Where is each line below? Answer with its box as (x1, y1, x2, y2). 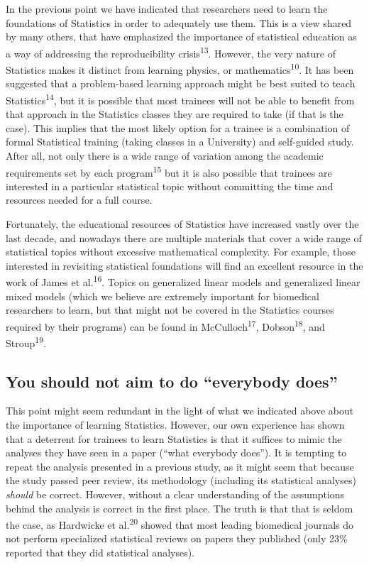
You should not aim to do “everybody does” (6, 370, 338, 392)
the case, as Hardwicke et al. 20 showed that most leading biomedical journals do (6, 515, 354, 532)
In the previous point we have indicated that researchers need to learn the (6, 1, 328, 16)
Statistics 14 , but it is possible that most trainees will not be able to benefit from (6, 90, 355, 107)
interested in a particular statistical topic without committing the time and (6, 178, 334, 193)
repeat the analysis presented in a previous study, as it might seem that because (6, 459, 354, 473)
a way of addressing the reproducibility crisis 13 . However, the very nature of (6, 43, 336, 60)
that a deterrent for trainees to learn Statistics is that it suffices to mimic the (6, 431, 342, 446)
